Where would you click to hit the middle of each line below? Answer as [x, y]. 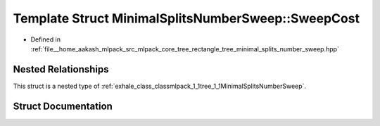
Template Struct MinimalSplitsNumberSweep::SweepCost [186, 18]
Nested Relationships [61, 69]
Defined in [46, 39]
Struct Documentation [63, 106]
